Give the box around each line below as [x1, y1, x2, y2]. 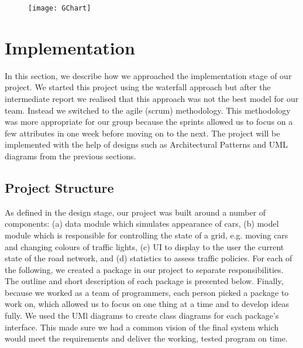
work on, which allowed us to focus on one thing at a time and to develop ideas [5, 298, 289, 310]
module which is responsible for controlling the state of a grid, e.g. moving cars [5, 228, 288, 241]
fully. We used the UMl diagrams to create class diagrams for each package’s [5, 309, 279, 322]
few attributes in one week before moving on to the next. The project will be [5, 127, 280, 139]
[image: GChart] [28, 4, 91, 12]
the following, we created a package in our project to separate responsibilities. [5, 263, 284, 275]
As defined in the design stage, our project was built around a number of [5, 206, 266, 218]
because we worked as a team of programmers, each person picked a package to [5, 286, 289, 298]
